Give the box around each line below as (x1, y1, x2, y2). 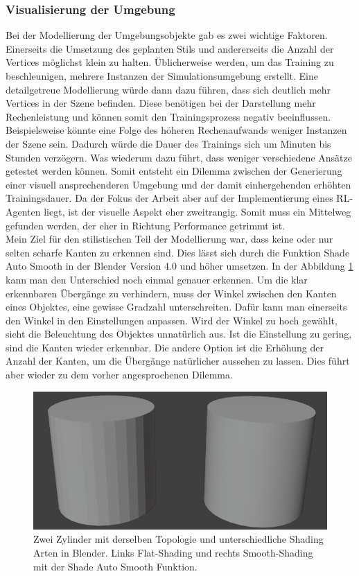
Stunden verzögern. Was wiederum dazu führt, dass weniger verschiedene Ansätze (6, 150, 352, 164)
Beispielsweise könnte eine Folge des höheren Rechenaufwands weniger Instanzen (6, 123, 347, 137)
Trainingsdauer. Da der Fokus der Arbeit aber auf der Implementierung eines (6, 191, 333, 205)
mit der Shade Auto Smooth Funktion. (33, 559, 198, 573)
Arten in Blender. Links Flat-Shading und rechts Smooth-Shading (33, 545, 313, 559)
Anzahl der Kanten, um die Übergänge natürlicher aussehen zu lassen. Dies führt (6, 354, 350, 368)
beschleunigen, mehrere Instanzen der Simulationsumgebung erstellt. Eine (6, 69, 319, 82)
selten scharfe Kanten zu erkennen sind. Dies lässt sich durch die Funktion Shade (6, 245, 350, 259)
